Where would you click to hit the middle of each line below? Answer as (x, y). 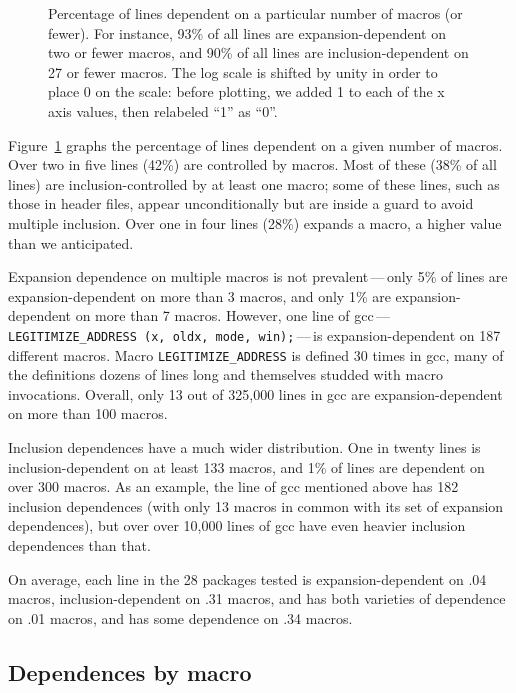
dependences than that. (79, 544)
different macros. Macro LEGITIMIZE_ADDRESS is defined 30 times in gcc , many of (256, 354)
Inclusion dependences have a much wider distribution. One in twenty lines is (244, 447)
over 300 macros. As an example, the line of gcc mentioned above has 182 (233, 486)
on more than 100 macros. (88, 413)
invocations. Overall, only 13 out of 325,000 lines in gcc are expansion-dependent (255, 393)
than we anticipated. (71, 242)
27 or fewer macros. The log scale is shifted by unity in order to (243, 71)
